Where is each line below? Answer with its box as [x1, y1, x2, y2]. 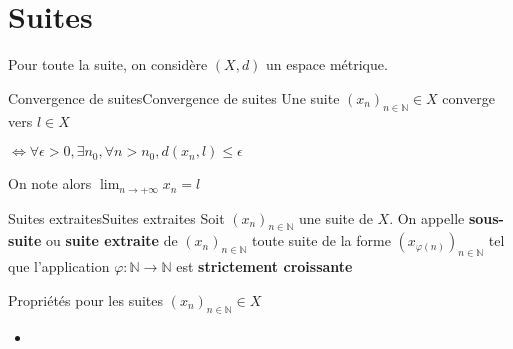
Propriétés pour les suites [8, 289, 164, 310]
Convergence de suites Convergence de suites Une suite [8, 87, 340, 108]
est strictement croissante [176, 256, 353, 277]
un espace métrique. [266, 54, 388, 75]
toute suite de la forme [251, 230, 391, 251]
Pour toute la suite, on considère [8, 54, 208, 75]
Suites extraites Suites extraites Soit [8, 207, 225, 228]
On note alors [8, 173, 92, 194]
